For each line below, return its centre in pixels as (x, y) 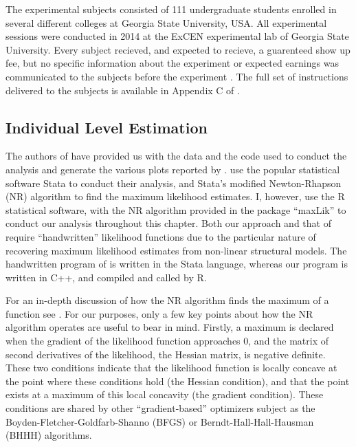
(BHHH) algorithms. (49, 435)
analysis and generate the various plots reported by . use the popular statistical (173, 169)
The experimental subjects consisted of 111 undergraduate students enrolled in (171, 9)
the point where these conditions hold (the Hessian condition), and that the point (178, 381)
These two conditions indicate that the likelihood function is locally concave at (171, 368)
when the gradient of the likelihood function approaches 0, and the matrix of (167, 341)
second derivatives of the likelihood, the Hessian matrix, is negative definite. (166, 354)
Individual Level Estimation (107, 127)
